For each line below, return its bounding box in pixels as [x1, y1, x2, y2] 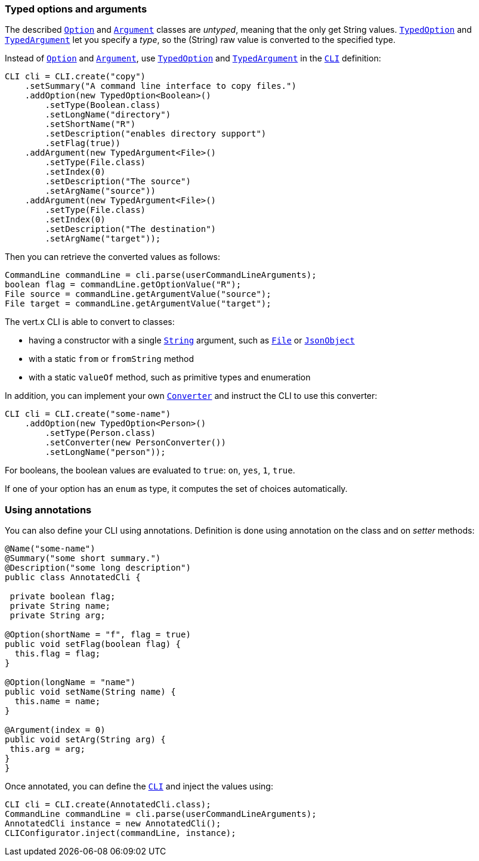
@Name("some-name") [5, 544, 95, 554]
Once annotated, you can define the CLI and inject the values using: [5, 781, 273, 792]
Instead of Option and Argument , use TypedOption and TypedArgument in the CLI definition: [5, 53, 381, 64]
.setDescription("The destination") [45, 224, 217, 234]
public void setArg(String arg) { [5, 735, 166, 745]
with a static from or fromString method [29, 354, 194, 364]
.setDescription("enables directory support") [45, 129, 267, 139]
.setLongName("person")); [45, 447, 166, 457]
